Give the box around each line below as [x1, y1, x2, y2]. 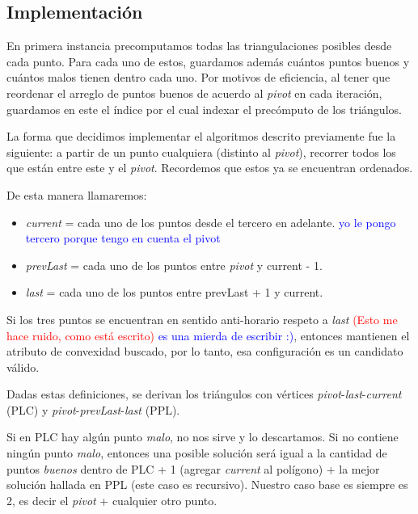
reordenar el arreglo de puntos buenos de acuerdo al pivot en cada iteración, [6, 84, 382, 101]
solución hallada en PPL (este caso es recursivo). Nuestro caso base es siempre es [6, 476, 408, 493]
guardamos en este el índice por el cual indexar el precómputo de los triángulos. [6, 100, 402, 117]
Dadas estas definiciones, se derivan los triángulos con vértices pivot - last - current [6, 385, 402, 402]
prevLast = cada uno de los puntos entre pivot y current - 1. [25, 256, 323, 273]
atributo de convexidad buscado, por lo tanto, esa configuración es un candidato [6, 343, 403, 360]
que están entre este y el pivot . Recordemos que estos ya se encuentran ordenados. [6, 159, 413, 176]
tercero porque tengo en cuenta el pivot [25, 230, 221, 246]
